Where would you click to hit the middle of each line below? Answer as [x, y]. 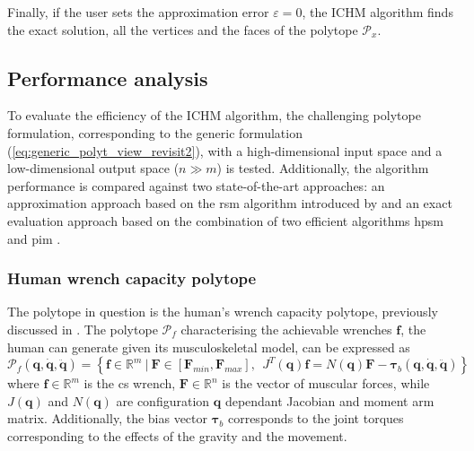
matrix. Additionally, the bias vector [108, 418]
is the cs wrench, [130, 383]
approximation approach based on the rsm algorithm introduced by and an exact [230, 203]
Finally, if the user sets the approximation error [138, 12]
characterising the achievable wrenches [286, 329]
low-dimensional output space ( [93, 168]
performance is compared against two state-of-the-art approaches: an [196, 185]
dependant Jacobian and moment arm [329, 400]
